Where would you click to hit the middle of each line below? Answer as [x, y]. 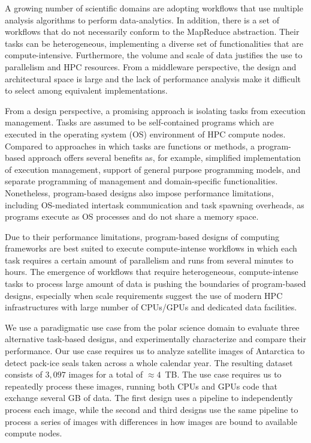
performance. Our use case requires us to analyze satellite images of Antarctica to [155, 351]
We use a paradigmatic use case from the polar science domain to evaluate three [152, 327]
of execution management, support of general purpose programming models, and [153, 169]
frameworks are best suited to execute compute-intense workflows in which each [151, 248]
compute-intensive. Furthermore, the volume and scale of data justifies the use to [154, 55]
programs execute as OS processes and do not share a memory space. [132, 216]
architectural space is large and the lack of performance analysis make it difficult [153, 78]
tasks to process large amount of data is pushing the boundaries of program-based [155, 284]
